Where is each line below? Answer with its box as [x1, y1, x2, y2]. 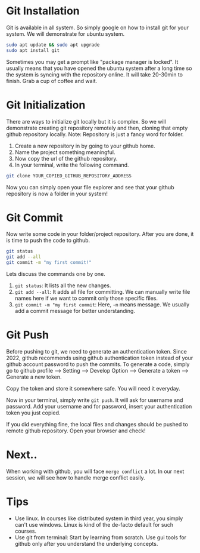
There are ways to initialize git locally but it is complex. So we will [6, 118, 167, 125]
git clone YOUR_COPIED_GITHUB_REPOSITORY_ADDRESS [6, 173, 132, 179]
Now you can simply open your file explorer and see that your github [6, 183, 174, 191]
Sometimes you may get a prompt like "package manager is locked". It [6, 58, 179, 65]
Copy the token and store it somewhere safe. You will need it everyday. [6, 385, 180, 392]
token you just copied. [6, 409, 61, 416]
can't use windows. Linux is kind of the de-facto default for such [14, 521, 174, 528]
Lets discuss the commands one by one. [6, 271, 105, 278]
